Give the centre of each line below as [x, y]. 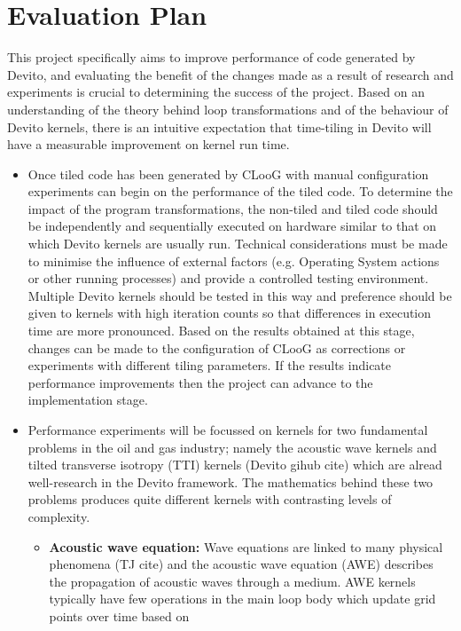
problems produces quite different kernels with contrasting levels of [210, 499]
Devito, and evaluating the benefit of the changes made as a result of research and [230, 74]
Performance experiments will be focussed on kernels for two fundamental [228, 430]
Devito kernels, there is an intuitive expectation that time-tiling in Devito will [219, 126]
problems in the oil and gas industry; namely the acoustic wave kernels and [232, 447]
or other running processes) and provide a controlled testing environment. [228, 278]
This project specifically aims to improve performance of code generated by [211, 57]
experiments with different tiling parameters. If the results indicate [210, 365]
